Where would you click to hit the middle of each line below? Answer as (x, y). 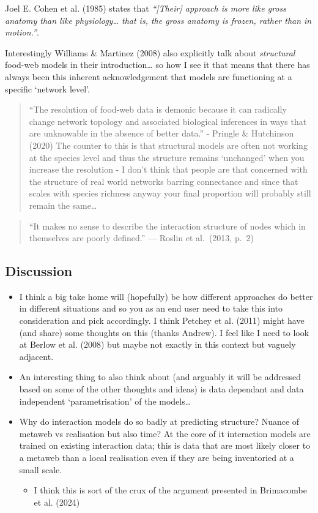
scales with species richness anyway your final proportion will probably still (170, 193)
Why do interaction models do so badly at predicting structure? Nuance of (159, 421)
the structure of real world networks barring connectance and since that (164, 181)
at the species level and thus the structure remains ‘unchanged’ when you (167, 157)
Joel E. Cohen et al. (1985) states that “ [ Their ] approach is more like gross (146, 8)
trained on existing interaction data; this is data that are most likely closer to (165, 445)
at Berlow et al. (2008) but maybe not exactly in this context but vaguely (157, 344)
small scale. (41, 469)
